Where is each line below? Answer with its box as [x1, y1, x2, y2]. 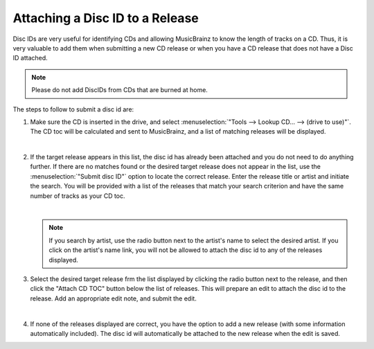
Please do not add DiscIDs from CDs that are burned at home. [31, 86, 208, 94]
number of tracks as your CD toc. [30, 191, 125, 200]
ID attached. [12, 54, 48, 62]
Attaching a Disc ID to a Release [12, 10, 199, 26]
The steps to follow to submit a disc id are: [12, 105, 134, 114]
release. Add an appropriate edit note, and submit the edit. [30, 294, 197, 303]
